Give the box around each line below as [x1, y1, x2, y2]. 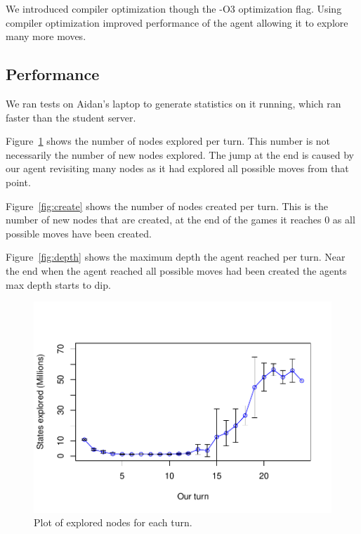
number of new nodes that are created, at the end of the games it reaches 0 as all [6, 212, 355, 227]
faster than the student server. [6, 110, 136, 124]
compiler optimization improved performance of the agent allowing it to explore [6, 15, 348, 30]
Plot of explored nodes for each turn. [34, 515, 192, 530]
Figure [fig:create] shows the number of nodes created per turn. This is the [6, 198, 328, 213]
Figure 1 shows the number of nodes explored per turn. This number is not [6, 133, 331, 148]
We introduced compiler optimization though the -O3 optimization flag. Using [6, 1, 342, 15]
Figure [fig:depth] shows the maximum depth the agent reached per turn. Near [6, 249, 346, 264]
